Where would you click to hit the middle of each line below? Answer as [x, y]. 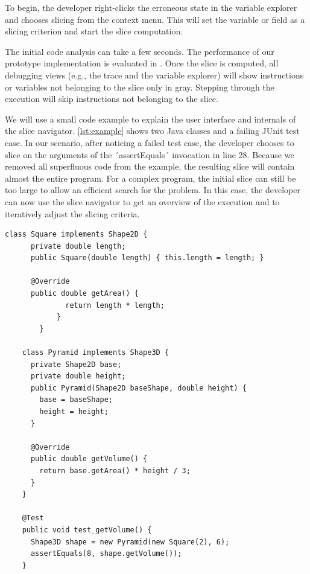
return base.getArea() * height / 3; [115, 470]
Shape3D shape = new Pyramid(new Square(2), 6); [130, 542]
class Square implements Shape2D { [76, 234]
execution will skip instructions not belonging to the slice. [112, 99]
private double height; [78, 376]
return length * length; [115, 305]
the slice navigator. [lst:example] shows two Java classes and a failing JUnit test [152, 131]
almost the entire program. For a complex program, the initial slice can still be [150, 178]
